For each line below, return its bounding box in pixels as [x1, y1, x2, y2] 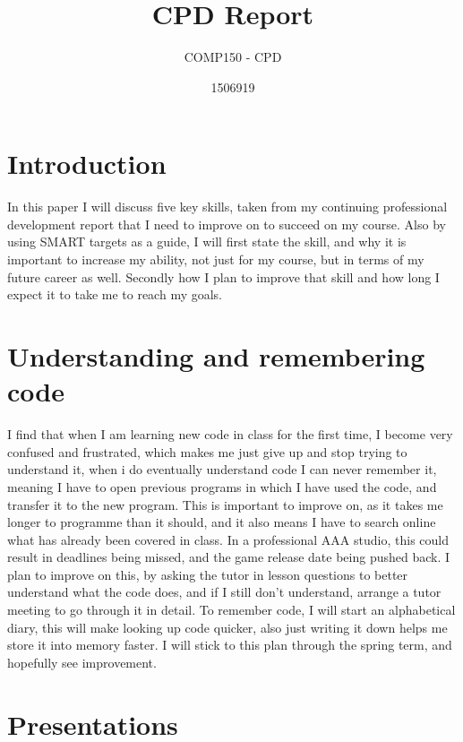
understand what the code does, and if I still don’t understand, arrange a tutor [7, 582, 442, 601]
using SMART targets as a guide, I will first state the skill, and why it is [7, 232, 407, 251]
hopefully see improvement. [7, 652, 157, 671]
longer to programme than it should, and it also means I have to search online [7, 513, 436, 531]
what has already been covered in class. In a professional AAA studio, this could [7, 530, 449, 548]
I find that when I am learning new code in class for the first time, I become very [7, 425, 453, 444]
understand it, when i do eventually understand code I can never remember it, [7, 460, 437, 479]
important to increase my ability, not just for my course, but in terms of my [7, 250, 424, 269]
